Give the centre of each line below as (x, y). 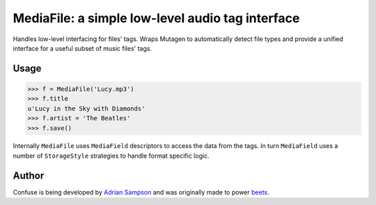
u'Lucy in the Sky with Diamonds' (86, 108)
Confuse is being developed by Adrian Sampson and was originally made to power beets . (141, 192)
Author (29, 175)
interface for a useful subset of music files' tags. (83, 48)
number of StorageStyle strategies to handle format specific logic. (111, 156)
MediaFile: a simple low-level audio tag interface (156, 18)
